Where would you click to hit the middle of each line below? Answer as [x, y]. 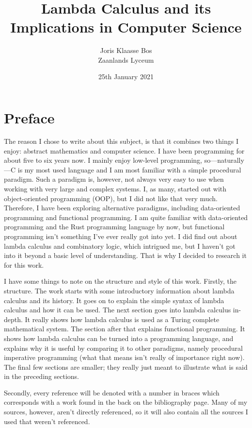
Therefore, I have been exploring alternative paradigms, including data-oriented [122, 208]
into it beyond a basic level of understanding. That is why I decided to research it [125, 255]
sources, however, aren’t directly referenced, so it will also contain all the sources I [126, 412]
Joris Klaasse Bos [126, 50]
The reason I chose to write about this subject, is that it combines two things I [121, 141]
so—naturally [224, 160]
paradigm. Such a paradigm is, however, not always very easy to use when [114, 179]
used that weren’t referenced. [47, 421]
